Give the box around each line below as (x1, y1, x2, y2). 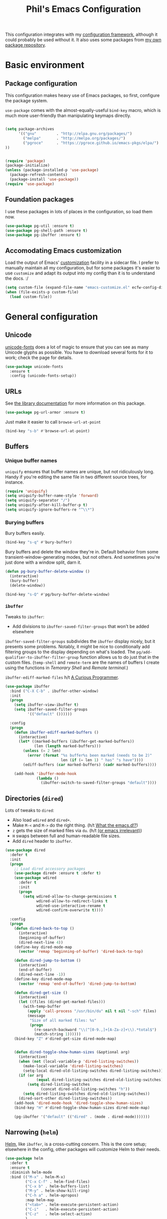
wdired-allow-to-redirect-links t (36, 898, 108, 903)
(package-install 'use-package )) (9, 177, 79, 182)
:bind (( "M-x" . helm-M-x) (9, 1174, 66, 1179)
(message (27, 1013, 46, 1018)
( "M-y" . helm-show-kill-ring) (25, 1188, 90, 1194)
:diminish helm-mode (9, 1170, 52, 1175)
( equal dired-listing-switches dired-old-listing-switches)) (36, 1077, 166, 1082)
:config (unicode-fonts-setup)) (9, 373, 77, 378)
